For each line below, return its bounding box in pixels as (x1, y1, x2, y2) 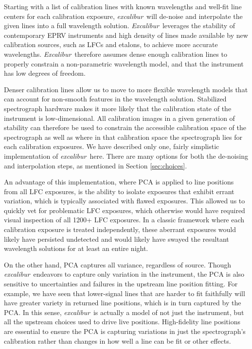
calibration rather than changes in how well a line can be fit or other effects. (4, 335, 231, 346)
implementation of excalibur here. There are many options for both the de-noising (4, 150, 248, 161)
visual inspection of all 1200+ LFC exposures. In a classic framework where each (4, 215, 245, 225)
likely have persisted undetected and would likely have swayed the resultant (4, 233, 229, 244)
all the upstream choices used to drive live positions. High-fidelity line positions (4, 316, 240, 327)
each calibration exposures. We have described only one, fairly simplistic (4, 141, 219, 151)
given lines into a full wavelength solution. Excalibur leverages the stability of (4, 20, 235, 31)
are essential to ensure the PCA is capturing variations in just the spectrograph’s (4, 326, 246, 336)
